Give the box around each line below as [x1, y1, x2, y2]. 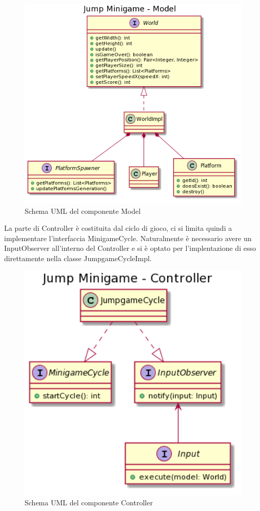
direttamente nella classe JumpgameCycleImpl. [4, 252, 152, 263]
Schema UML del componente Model [25, 205, 141, 216]
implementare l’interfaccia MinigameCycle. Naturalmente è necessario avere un [4, 232, 252, 243]
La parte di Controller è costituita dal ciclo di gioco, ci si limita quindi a [4, 223, 232, 233]
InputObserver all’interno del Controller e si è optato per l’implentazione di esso [4, 243, 256, 253]
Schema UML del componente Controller [25, 497, 153, 508]
